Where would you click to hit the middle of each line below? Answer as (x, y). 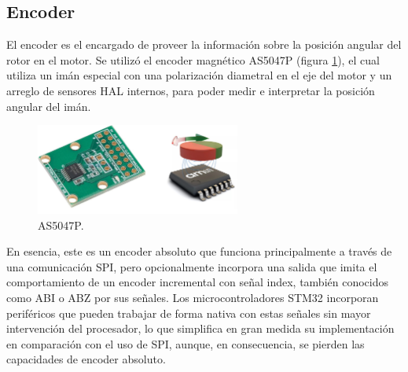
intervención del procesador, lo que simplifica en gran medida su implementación (200, 328)
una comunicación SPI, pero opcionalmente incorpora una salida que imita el (192, 266)
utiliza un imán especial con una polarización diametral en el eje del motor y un (199, 75)
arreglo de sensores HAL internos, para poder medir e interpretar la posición (191, 90)
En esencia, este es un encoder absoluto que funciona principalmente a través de (199, 251)
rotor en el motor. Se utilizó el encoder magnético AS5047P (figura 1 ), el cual (193, 59)
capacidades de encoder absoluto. (86, 359)
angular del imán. (49, 106)
